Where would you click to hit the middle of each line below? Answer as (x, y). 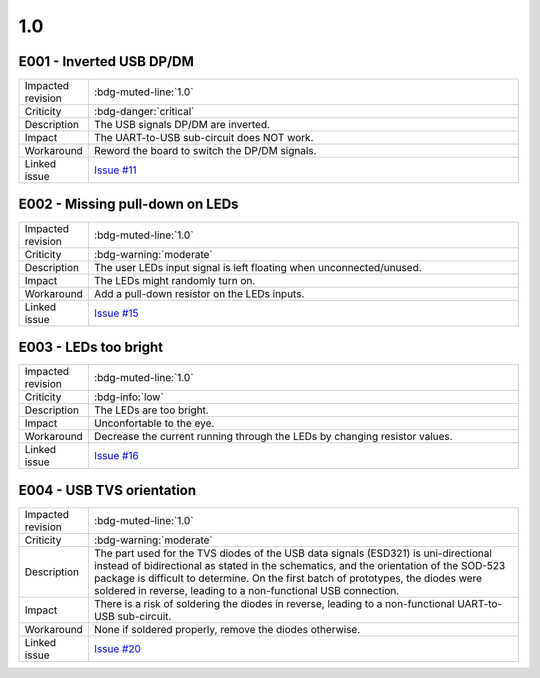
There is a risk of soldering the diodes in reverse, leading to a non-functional (274, 603)
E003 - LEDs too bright (91, 347)
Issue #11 (115, 170)
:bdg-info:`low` (128, 397)
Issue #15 (116, 313)
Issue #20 (117, 648)
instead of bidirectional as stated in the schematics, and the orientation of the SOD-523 (299, 565)
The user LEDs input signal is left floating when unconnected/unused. (257, 267)
